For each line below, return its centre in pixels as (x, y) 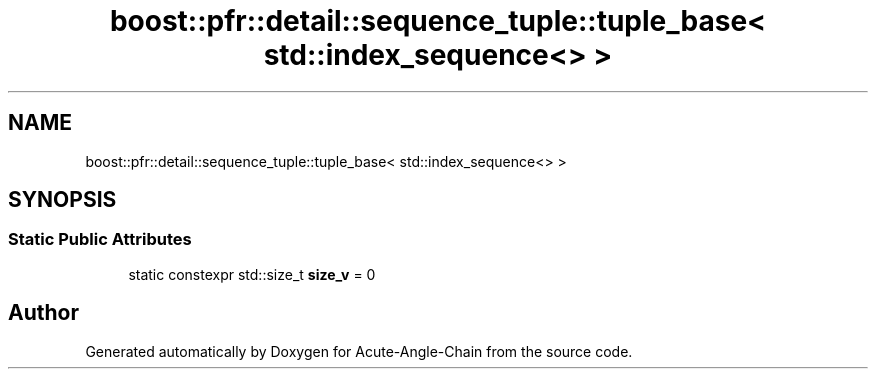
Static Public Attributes (100, 239)
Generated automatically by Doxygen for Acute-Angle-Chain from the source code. (359, 351)
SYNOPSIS (62, 200)
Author (43, 313)
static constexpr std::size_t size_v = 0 (252, 274)
